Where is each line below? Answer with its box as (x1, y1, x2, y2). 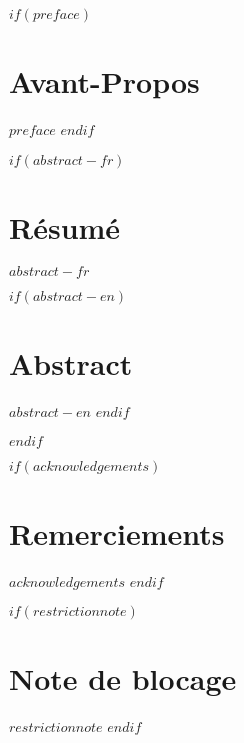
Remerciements (9, 512, 225, 553)
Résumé (9, 206, 121, 247)
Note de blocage (9, 658, 237, 699)
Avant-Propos (9, 61, 200, 102)
